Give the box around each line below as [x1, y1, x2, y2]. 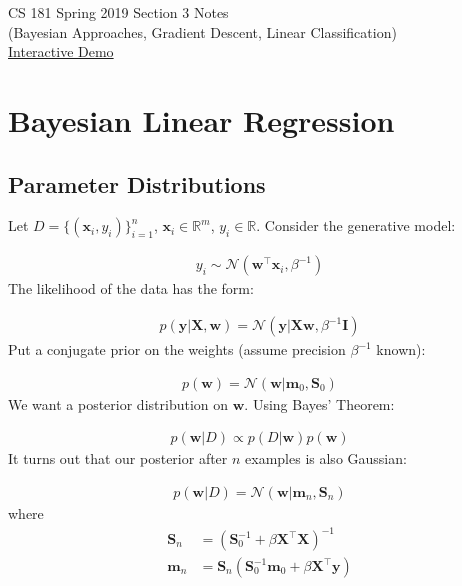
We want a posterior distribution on [8, 393, 229, 414]
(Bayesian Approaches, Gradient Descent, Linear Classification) [8, 21, 397, 42]
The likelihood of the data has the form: [8, 278, 254, 299]
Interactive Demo [8, 41, 114, 62]
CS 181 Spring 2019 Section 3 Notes [8, 2, 229, 22]
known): [376, 339, 426, 360]
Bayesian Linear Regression [8, 99, 395, 140]
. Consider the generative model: [256, 215, 456, 236]
